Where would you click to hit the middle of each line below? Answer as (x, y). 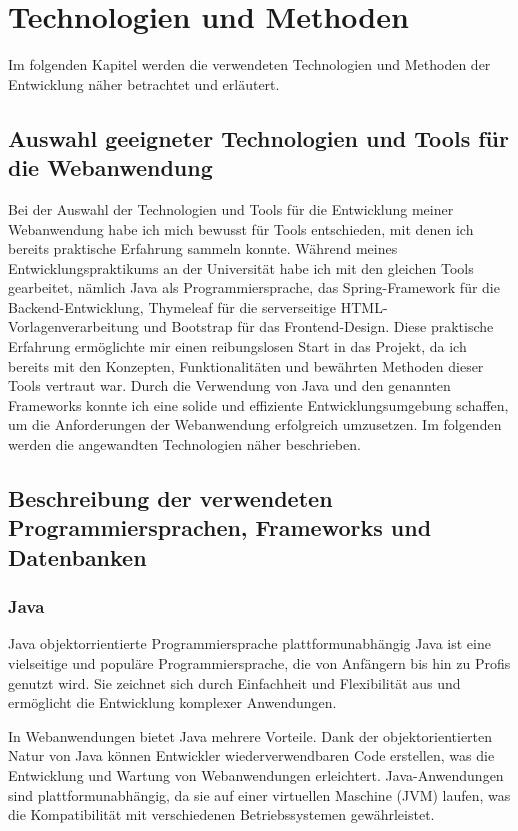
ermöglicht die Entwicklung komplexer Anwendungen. (172, 702)
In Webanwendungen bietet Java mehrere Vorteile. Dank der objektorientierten (250, 735)
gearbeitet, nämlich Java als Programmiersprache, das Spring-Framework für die (254, 287)
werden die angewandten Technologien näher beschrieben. (184, 444)
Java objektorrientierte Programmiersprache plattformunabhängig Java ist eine (249, 643)
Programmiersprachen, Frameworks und (220, 527)
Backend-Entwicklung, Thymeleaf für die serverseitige (172, 306)
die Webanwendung (110, 167)
